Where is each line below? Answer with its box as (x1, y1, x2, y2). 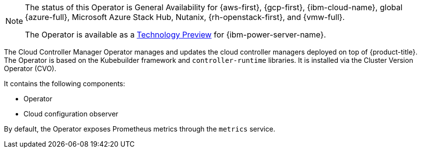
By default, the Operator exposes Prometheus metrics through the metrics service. (4, 125, 276, 133)
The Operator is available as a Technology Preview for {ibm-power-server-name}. (25, 30, 326, 39)
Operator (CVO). (4, 64, 56, 73)
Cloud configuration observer (23, 110, 118, 118)
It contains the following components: (4, 79, 125, 88)
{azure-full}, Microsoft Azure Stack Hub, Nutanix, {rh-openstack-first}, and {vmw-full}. (25, 12, 345, 22)
